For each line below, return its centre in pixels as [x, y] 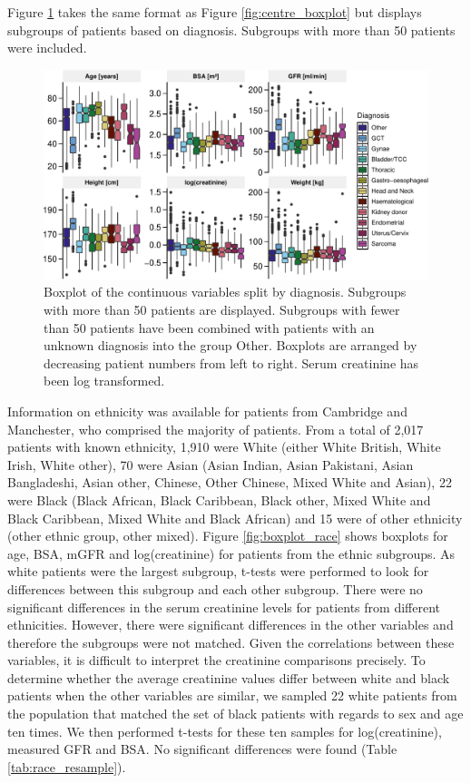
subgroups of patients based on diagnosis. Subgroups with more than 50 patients [231, 29]
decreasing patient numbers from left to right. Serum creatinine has [231, 362]
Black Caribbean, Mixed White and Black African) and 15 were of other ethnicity [235, 518]
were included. [47, 48]
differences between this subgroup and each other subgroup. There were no [215, 588]
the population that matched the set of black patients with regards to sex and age [235, 714]
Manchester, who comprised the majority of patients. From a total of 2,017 [216, 429]
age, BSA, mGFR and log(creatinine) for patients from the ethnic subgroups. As [231, 553]
